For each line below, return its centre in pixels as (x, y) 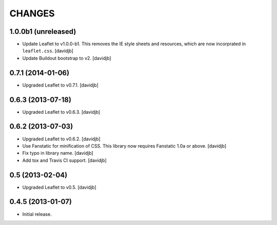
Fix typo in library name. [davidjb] (58, 153)
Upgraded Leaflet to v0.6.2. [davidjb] (61, 139)
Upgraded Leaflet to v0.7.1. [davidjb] (60, 85)
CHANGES (32, 13)
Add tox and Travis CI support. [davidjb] (65, 160)
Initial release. (37, 214)
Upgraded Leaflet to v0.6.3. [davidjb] (61, 112)
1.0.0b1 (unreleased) (43, 32)
